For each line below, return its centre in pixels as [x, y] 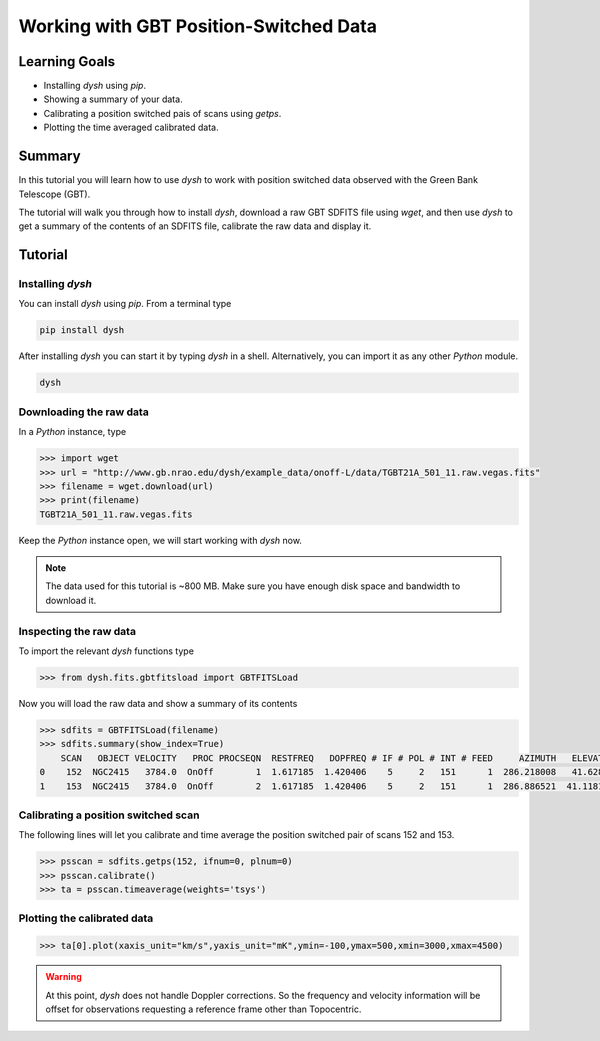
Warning [63, 977]
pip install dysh [82, 330]
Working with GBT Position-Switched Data [197, 26]
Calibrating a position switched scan [109, 815]
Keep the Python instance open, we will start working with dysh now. [160, 540]
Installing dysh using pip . [95, 86]
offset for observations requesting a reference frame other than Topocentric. [203, 1009]
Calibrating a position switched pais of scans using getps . [162, 113]
